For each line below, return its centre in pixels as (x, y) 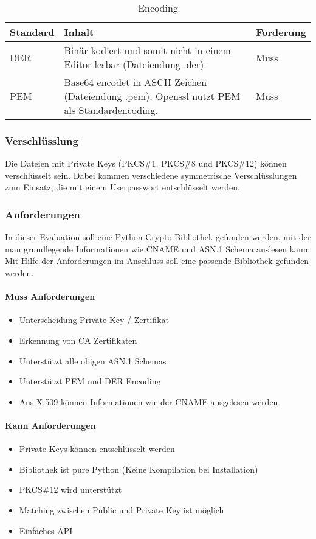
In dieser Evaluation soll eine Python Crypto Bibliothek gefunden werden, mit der (158, 237)
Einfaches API (46, 530)
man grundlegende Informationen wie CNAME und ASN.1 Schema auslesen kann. (158, 249)
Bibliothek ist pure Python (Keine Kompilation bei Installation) (139, 469)
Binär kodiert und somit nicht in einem (147, 50)
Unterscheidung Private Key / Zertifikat (94, 320)
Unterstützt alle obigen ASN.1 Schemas (93, 360)
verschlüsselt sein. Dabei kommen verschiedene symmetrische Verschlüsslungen (151, 175)
